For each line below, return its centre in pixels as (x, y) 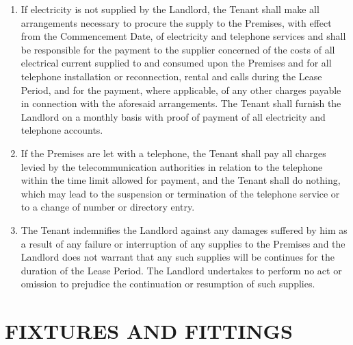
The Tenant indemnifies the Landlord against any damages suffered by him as (184, 229)
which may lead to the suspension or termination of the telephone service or (180, 193)
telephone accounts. (62, 130)
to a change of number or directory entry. (108, 207)
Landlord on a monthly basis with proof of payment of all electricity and (173, 116)
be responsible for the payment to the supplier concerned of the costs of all (178, 49)
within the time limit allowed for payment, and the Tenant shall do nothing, (181, 180)
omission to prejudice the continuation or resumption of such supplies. (168, 284)
